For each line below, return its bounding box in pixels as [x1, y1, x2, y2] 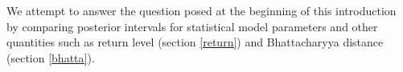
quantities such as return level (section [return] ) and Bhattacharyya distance [6, 34, 384, 50]
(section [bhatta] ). [6, 49, 95, 66]
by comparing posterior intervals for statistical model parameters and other [6, 18, 378, 34]
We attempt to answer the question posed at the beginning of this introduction [6, 2, 397, 18]
